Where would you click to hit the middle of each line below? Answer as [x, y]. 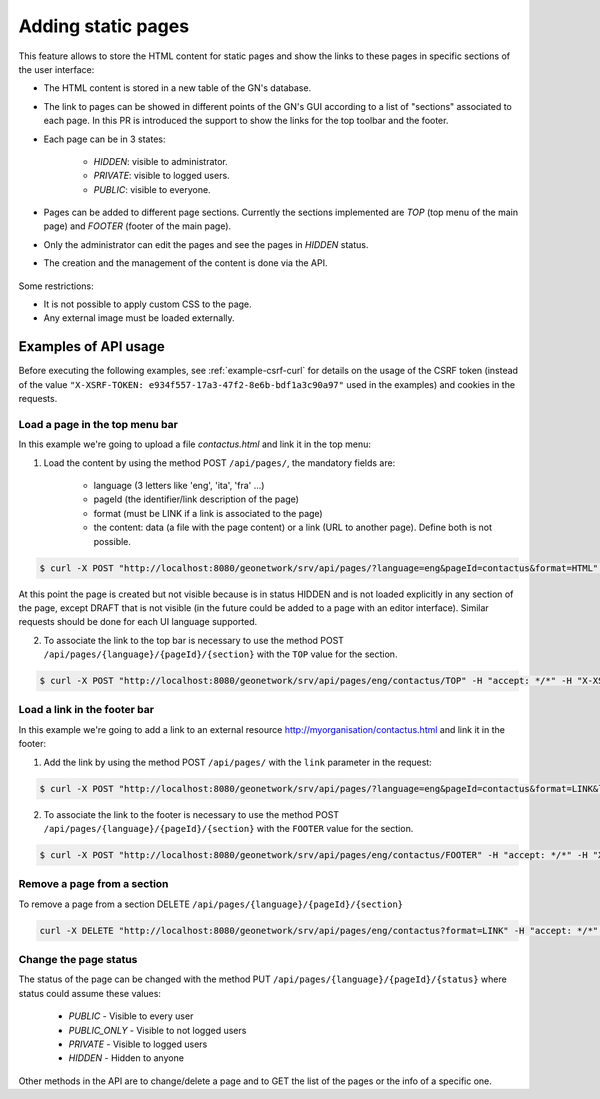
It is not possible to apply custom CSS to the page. [147, 304]
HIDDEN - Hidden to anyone [126, 1058]
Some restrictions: [56, 286]
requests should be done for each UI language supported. [138, 622]
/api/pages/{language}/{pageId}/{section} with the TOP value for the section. [220, 654]
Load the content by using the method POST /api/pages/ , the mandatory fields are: [219, 462]
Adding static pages [104, 26]
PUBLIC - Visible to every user [131, 1016]
